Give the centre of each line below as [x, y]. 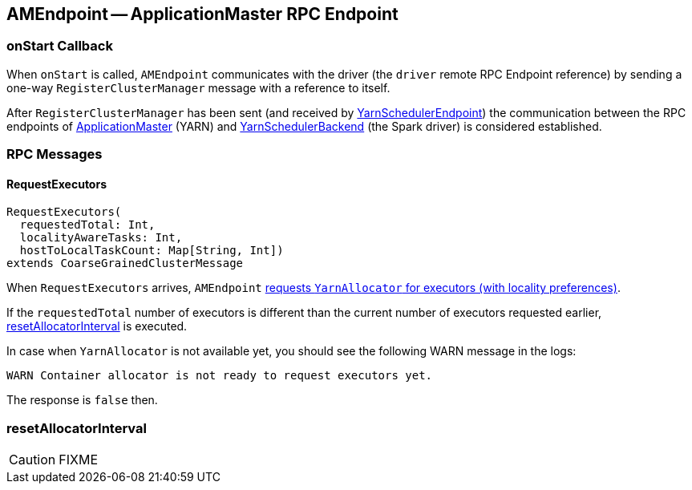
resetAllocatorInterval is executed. [97, 326]
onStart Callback [60, 46]
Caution [32, 460]
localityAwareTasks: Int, [101, 238]
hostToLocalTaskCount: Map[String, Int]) [152, 251]
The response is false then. [82, 400]
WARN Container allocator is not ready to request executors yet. [220, 376]
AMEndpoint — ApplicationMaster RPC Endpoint [202, 14]
